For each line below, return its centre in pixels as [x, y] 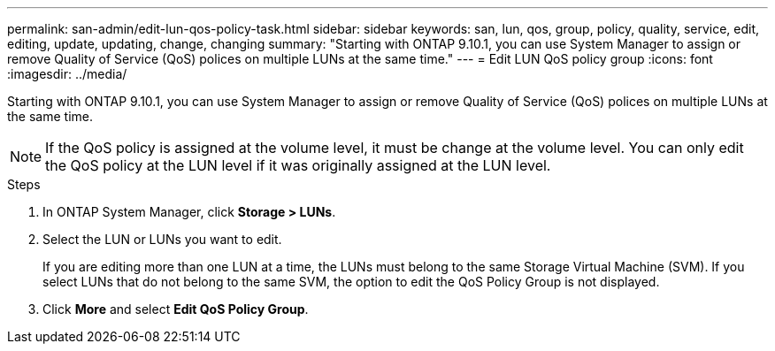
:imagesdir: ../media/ [67, 74]
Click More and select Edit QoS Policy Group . [176, 309]
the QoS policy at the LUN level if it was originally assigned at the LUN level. [298, 165]
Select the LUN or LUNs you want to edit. [162, 239]
